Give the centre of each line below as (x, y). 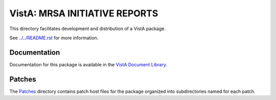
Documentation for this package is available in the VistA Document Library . (88, 64)
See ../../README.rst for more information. (54, 38)
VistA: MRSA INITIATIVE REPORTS (84, 13)
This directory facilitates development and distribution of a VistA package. (88, 29)
